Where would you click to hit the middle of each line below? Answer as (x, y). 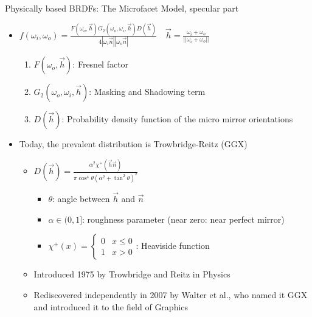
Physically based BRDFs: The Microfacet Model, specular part (122, 8)
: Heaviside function (173, 246)
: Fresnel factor (101, 64)
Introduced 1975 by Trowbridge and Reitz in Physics (132, 274)
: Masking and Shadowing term (147, 92)
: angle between (81, 199)
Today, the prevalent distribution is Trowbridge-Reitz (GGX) (133, 144)
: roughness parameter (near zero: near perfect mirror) (183, 219)
